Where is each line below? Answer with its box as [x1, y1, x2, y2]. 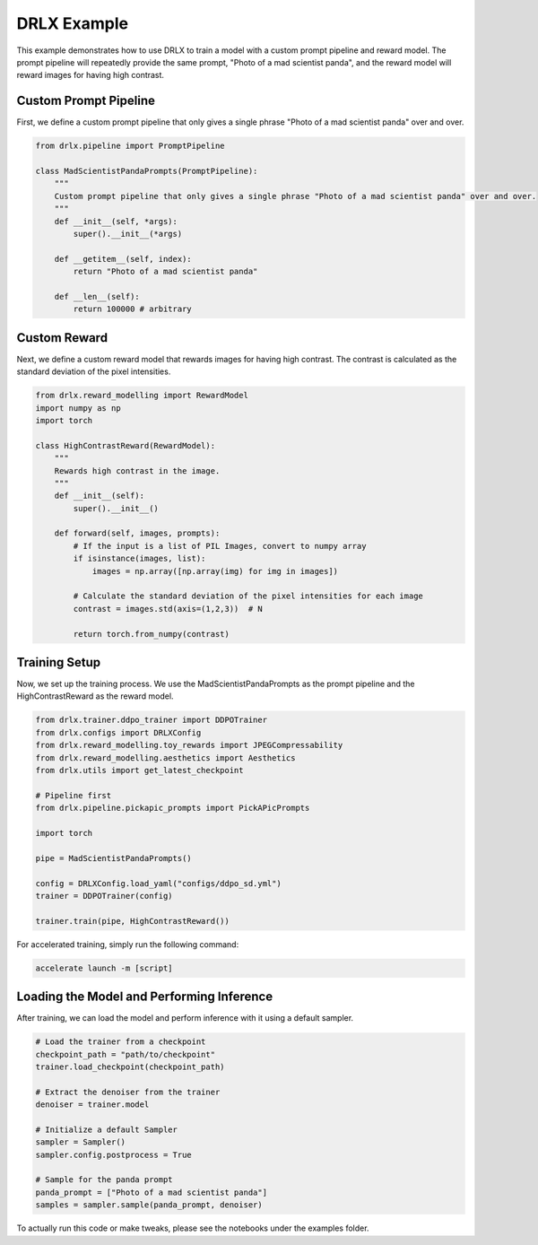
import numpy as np [35, 403, 121, 413]
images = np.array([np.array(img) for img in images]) [91, 566, 339, 576]
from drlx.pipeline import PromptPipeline [35, 141, 225, 152]
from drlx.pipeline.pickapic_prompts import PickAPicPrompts [35, 803, 310, 814]
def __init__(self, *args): [54, 216, 178, 226]
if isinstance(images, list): [73, 553, 206, 564]
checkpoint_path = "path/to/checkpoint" [35, 1049, 215, 1059]
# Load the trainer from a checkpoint [35, 1037, 206, 1047]
